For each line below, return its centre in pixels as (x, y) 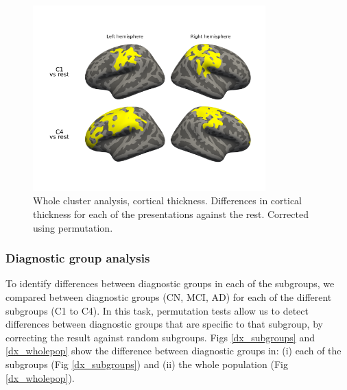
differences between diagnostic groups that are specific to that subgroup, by (164, 324)
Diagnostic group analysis (78, 258)
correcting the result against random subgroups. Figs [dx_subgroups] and (160, 337)
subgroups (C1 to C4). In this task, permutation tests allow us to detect (157, 310)
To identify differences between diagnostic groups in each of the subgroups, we (170, 283)
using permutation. (73, 227)
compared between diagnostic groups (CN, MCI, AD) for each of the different (169, 296)
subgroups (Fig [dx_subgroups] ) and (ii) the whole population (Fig (147, 364)
